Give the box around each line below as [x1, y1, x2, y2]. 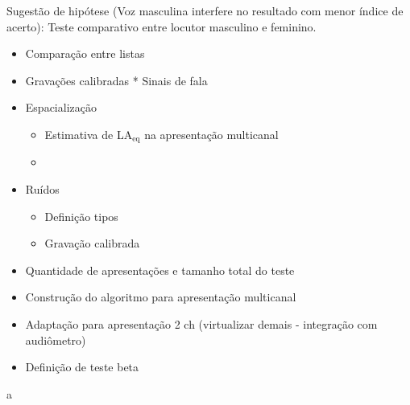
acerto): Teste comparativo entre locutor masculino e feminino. [6, 18, 317, 35]
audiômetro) [25, 331, 86, 348]
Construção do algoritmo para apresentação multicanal [25, 288, 296, 305]
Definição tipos [44, 207, 118, 224]
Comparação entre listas [25, 45, 145, 62]
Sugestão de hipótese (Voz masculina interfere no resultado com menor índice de [6, 2, 404, 18]
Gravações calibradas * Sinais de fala [25, 72, 208, 88]
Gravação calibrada [44, 235, 140, 252]
